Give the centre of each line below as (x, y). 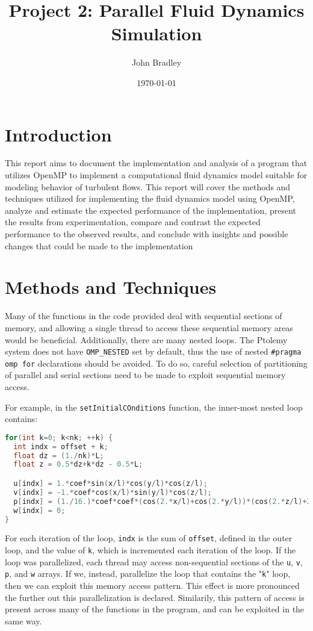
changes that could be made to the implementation (99, 245)
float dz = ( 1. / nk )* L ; (59, 455)
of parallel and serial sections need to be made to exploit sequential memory (145, 375)
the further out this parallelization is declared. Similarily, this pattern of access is (155, 597)
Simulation (156, 33)
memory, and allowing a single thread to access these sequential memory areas (149, 327)
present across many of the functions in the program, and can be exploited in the (155, 609)
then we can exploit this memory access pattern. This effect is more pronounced (152, 585)
